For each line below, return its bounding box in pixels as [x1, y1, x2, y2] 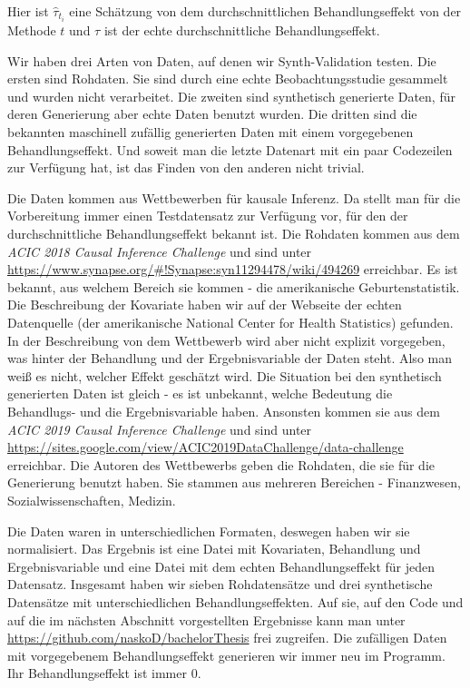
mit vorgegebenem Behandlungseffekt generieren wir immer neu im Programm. [7, 645, 446, 664]
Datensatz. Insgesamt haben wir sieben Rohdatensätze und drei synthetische [7, 575, 433, 594]
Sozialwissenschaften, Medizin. [7, 490, 176, 509]
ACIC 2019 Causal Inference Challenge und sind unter [7, 419, 312, 438]
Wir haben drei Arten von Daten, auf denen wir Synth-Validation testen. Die [7, 51, 436, 70]
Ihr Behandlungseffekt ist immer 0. [7, 663, 201, 683]
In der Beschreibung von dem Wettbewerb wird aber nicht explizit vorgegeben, [7, 330, 446, 349]
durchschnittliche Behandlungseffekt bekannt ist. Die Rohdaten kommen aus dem [7, 224, 460, 243]
